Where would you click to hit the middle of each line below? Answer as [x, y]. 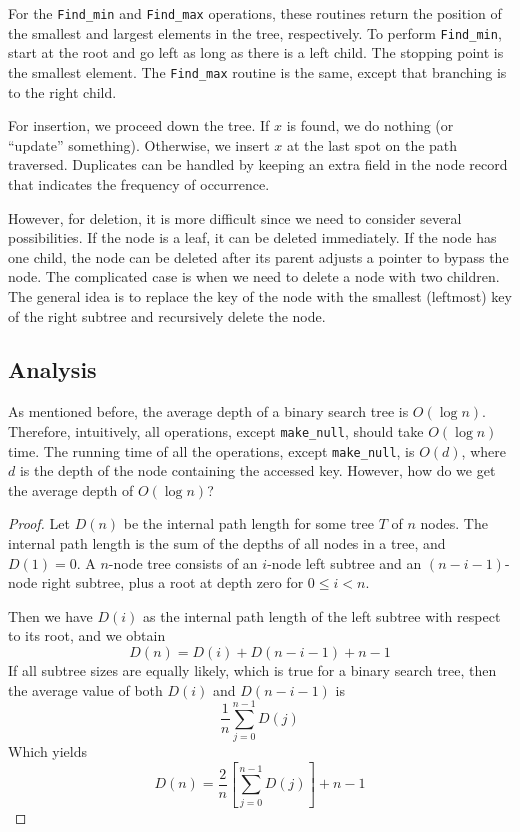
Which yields [48, 751]
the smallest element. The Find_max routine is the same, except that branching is [257, 71]
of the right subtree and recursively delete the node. [167, 315]
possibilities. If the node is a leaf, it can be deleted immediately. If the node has [252, 237]
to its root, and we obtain [87, 635]
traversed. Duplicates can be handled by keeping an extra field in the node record [258, 164]
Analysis [52, 369]
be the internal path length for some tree [249, 523]
